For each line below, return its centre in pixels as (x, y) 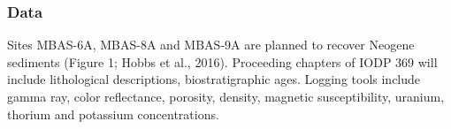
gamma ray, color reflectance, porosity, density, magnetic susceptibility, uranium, (226, 96)
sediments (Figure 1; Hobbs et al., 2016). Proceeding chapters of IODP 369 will (222, 61)
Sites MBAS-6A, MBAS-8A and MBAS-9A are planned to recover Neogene (211, 45)
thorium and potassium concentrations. (113, 114)
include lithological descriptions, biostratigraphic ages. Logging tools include (214, 79)
